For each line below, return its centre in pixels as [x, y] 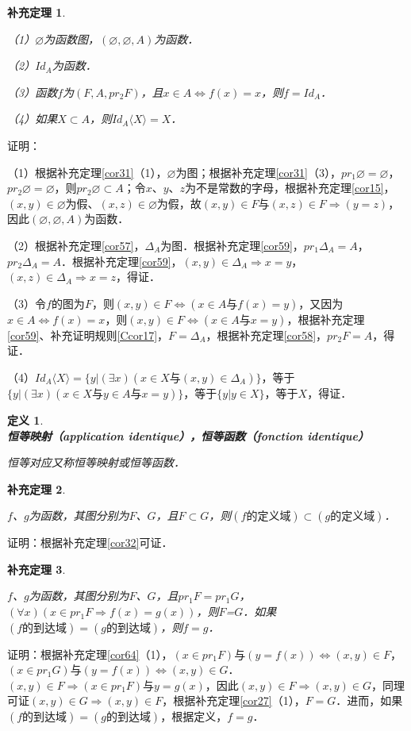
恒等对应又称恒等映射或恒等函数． [96, 462]
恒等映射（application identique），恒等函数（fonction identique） [188, 435]
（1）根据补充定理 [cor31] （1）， [87, 172]
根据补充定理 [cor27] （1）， [239, 700]
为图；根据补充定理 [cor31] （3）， [258, 172]
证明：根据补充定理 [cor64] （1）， [90, 654]
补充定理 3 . [36, 569]
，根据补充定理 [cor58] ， [267, 335]
